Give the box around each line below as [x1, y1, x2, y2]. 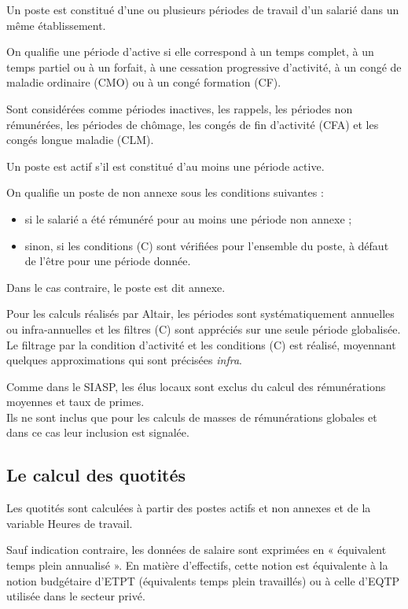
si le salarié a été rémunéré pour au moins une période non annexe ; [24, 210, 352, 227]
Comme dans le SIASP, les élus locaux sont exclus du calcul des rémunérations [6, 378, 386, 394]
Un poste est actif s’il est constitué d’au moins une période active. [6, 157, 325, 174]
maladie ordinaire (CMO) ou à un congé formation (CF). [6, 74, 281, 90]
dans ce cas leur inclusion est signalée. [6, 424, 189, 441]
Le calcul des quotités [6, 463, 186, 487]
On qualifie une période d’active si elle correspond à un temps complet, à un [6, 43, 374, 60]
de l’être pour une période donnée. [24, 253, 191, 269]
